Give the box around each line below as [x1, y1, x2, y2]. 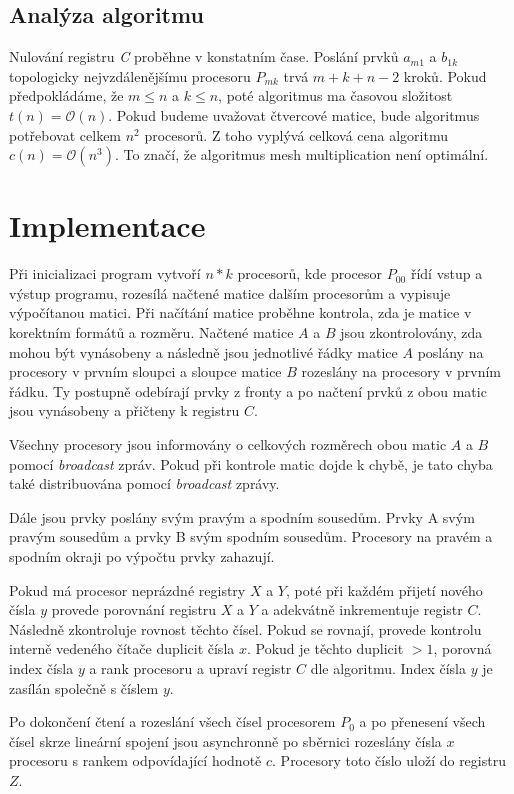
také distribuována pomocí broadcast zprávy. [9, 473, 280, 494]
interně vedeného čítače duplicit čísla [9, 638, 235, 659]
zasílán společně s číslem [9, 677, 159, 698]
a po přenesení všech [359, 711, 486, 732]
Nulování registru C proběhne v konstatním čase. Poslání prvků [9, 46, 399, 67]
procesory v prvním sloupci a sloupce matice [9, 361, 282, 382]
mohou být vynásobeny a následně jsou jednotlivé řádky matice [9, 341, 398, 362]
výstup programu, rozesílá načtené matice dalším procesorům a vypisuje [9, 282, 451, 303]
